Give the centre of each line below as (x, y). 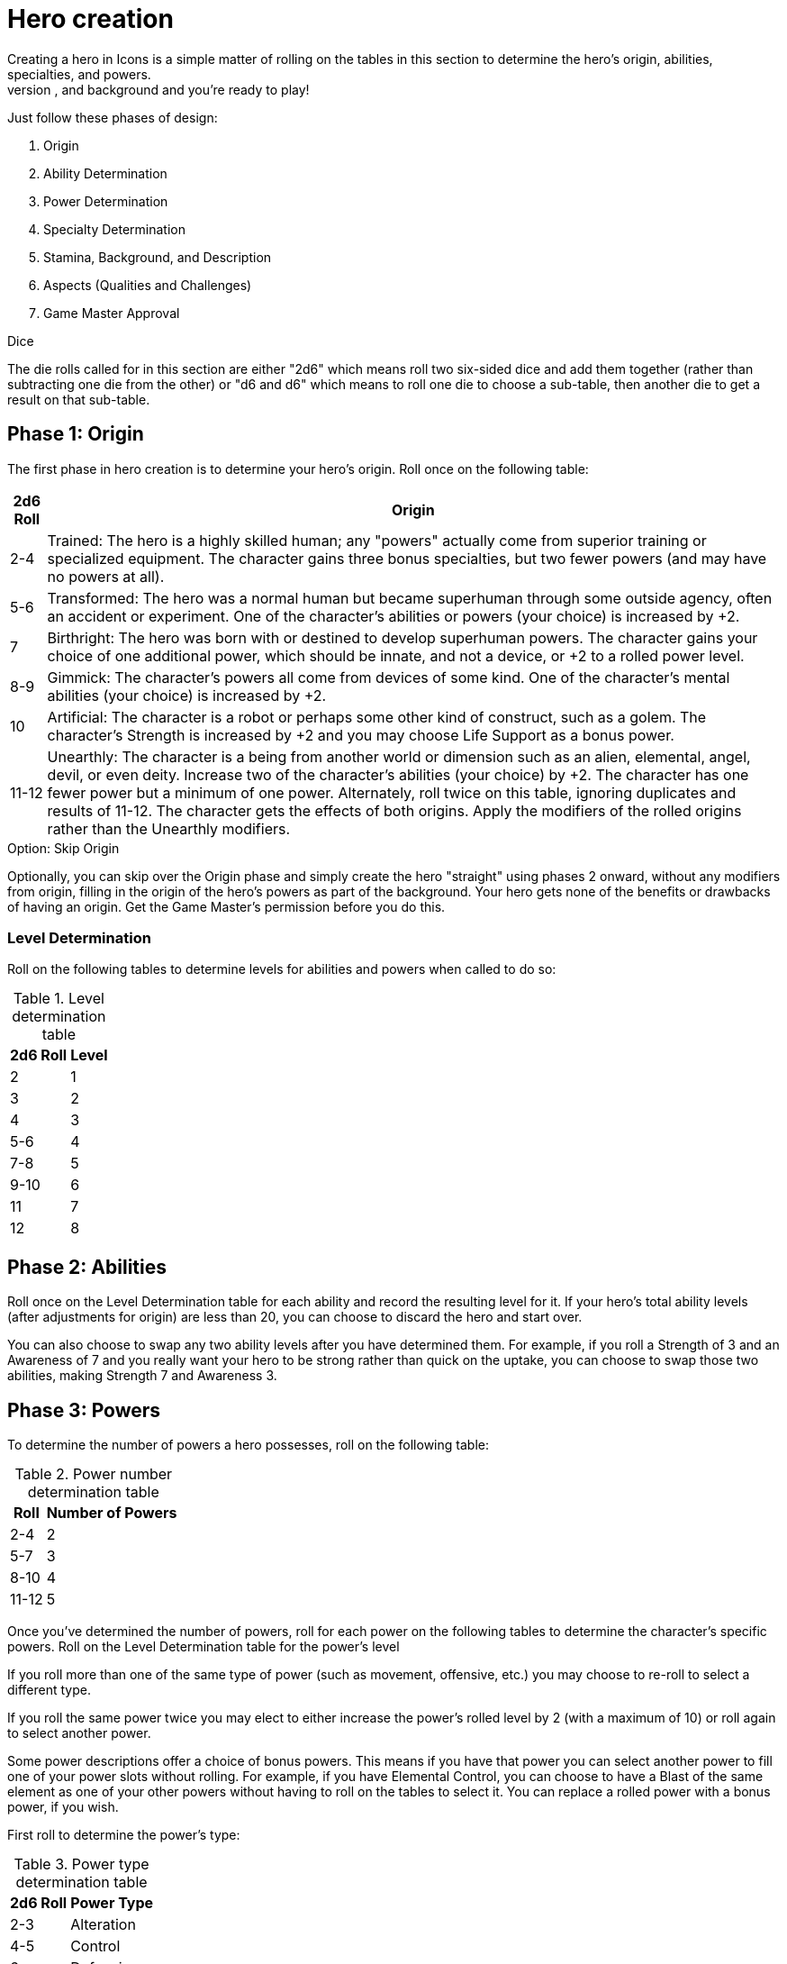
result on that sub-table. (79, 399)
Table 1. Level (59, 999)
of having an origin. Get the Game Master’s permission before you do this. (226, 906)
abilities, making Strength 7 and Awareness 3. (142, 1376)
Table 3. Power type (81, 1864)
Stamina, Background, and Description (158, 257)
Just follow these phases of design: (113, 117)
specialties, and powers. (79, 74)
